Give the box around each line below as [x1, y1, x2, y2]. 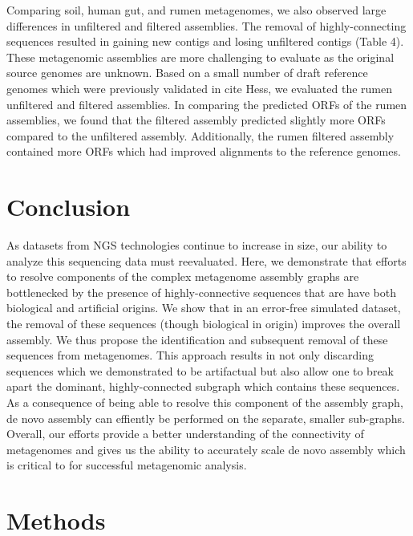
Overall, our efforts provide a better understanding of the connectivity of [6, 425, 364, 442]
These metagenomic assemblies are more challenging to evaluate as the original [6, 48, 395, 65]
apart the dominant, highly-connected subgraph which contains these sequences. [6, 378, 400, 395]
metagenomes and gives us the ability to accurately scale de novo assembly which [6, 441, 406, 457]
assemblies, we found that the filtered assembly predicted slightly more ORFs [6, 112, 386, 128]
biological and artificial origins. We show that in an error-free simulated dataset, [6, 299, 401, 316]
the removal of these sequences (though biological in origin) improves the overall [6, 315, 401, 332]
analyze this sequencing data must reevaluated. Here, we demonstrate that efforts [6, 252, 407, 269]
